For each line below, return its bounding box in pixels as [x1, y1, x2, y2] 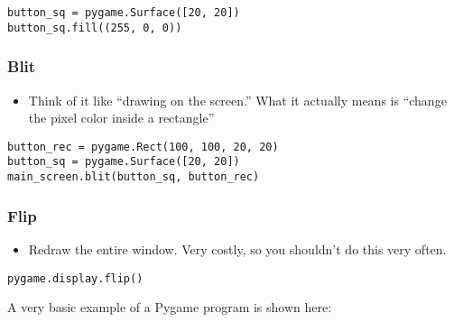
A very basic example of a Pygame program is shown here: [7, 298, 332, 317]
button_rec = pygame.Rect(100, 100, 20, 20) [7, 140, 279, 153]
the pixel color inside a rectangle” [28, 108, 215, 127]
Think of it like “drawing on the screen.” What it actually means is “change [28, 90, 447, 109]
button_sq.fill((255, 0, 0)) [7, 21, 182, 34]
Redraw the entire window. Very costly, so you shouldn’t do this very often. [28, 239, 447, 258]
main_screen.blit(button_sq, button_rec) [7, 170, 260, 184]
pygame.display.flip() [7, 271, 144, 285]
